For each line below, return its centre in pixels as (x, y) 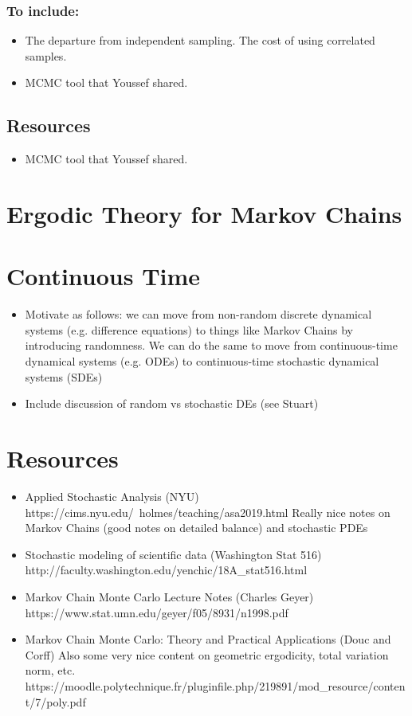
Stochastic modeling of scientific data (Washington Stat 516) (173, 554)
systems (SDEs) (64, 376)
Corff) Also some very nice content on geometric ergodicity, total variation (207, 654)
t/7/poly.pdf (55, 701)
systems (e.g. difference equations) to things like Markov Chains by (189, 329)
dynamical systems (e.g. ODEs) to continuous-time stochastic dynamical (202, 361)
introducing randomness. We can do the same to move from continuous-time (211, 345)
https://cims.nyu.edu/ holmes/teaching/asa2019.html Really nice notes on (208, 512)
